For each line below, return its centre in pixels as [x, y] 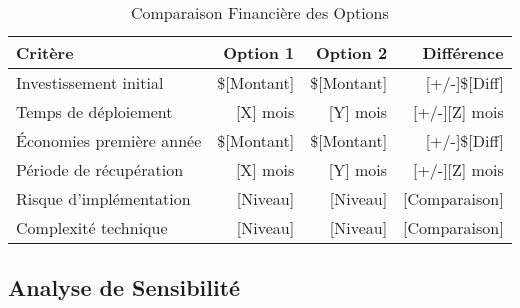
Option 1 [259, 52]
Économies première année [109, 140]
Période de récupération [100, 169]
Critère [45, 52]
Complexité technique [92, 227]
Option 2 [352, 52]
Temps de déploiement [94, 111]
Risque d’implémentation [103, 198]
